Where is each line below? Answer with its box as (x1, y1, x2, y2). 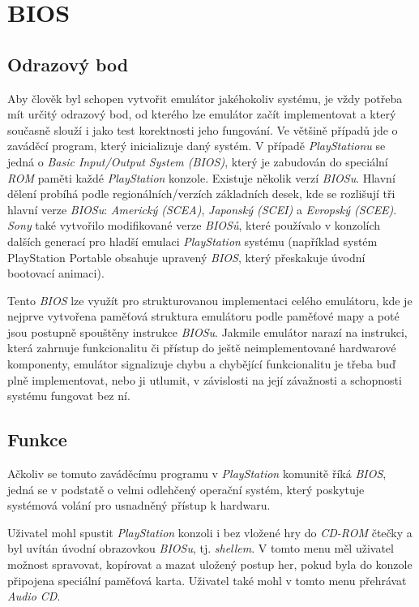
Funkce (7, 427, 67, 452)
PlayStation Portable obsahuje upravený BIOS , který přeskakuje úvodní (7, 248, 366, 265)
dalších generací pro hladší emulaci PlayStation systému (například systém (7, 232, 378, 249)
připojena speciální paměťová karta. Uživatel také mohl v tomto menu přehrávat (7, 571, 407, 588)
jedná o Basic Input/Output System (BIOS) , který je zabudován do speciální (7, 153, 388, 170)
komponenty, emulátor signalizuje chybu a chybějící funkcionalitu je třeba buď (7, 355, 395, 372)
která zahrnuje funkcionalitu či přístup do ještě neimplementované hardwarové (7, 339, 396, 356)
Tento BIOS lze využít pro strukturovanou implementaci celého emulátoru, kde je (7, 291, 413, 308)
